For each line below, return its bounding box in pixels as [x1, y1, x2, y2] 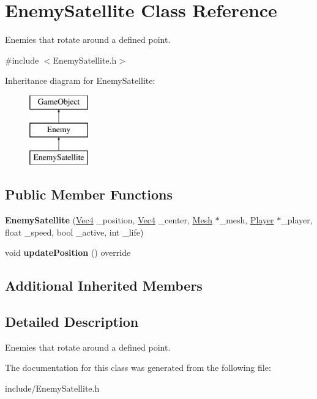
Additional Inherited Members [5, 276, 203, 295]
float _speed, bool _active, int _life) [5, 225, 144, 238]
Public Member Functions [5, 185, 173, 204]
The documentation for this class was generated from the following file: [5, 361, 271, 374]
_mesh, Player [219, 214, 274, 226]
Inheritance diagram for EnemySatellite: [5, 74, 155, 87]
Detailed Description [5, 312, 139, 331]
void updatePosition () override [5, 246, 131, 259]
